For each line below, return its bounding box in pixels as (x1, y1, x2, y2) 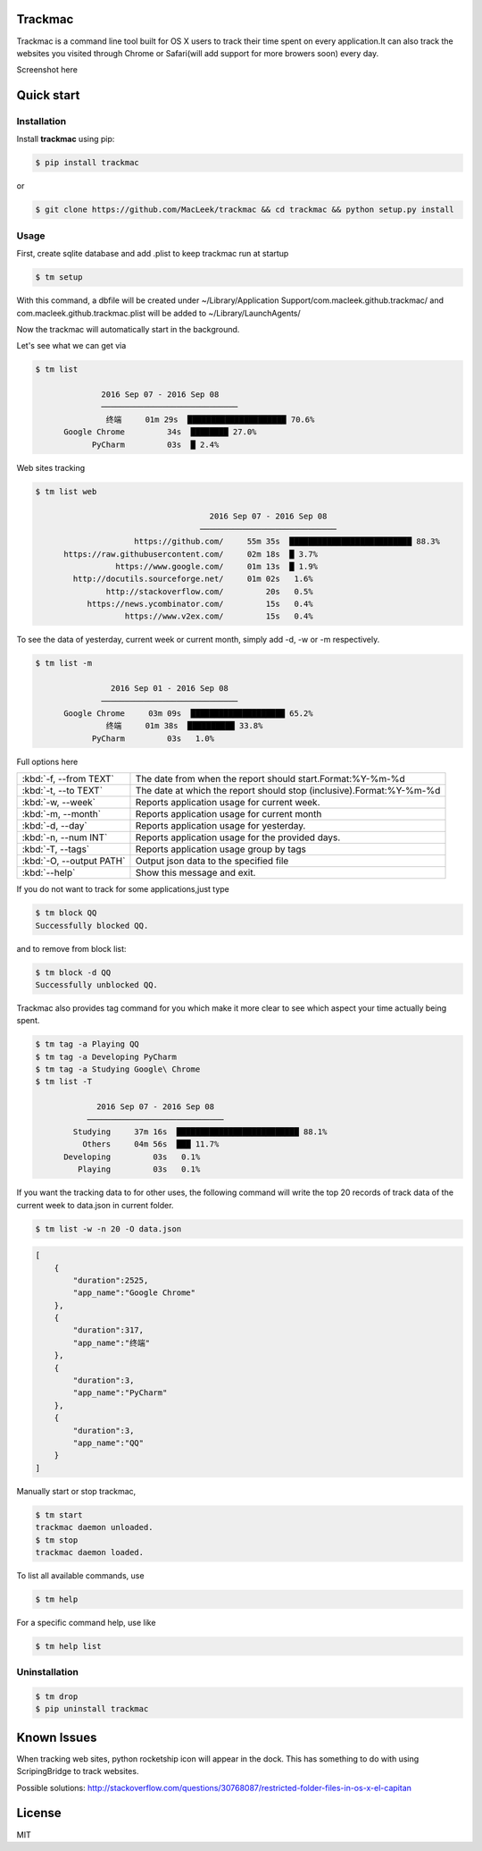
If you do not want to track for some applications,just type (16, 884, 229, 895)
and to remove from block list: (16, 943, 127, 954)
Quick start (16, 88, 80, 103)
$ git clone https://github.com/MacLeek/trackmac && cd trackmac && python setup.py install (35, 205, 454, 215)
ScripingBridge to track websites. (16, 1766, 139, 1777)
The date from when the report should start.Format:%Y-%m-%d (135, 773, 405, 786)
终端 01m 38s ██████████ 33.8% (105, 720, 263, 731)
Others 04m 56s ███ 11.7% (81, 1140, 220, 1149)
